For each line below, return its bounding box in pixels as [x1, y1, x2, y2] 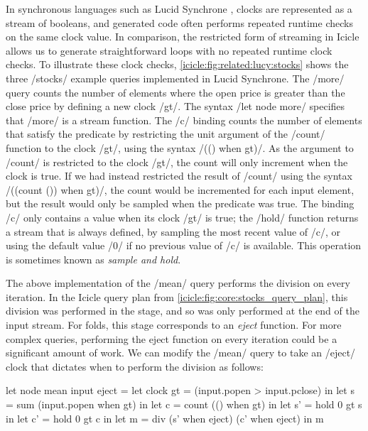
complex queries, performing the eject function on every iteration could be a [6, 331, 337, 346]
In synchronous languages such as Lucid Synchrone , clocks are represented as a [6, 1, 352, 16]
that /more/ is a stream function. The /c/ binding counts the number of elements [6, 112, 362, 127]
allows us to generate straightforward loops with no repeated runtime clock [6, 43, 332, 58]
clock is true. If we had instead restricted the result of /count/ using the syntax [6, 168, 352, 183]
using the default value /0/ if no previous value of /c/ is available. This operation [6, 238, 362, 253]
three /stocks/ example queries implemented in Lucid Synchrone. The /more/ [6, 70, 345, 85]
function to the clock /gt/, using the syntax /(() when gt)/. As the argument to [6, 140, 354, 155]
